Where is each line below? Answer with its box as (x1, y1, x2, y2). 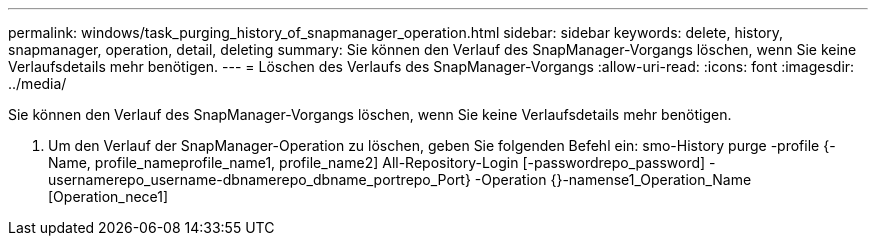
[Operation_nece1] (48, 188, 169, 205)
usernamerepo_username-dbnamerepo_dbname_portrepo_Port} (48, 171, 471, 188)
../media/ (8, 75, 67, 92)
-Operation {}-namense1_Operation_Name (474, 171, 752, 188)
